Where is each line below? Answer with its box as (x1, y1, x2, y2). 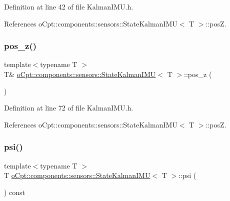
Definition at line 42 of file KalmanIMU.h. (4, 1, 133, 11)
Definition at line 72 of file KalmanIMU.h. (4, 102, 133, 113)
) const (4, 186, 25, 197)
